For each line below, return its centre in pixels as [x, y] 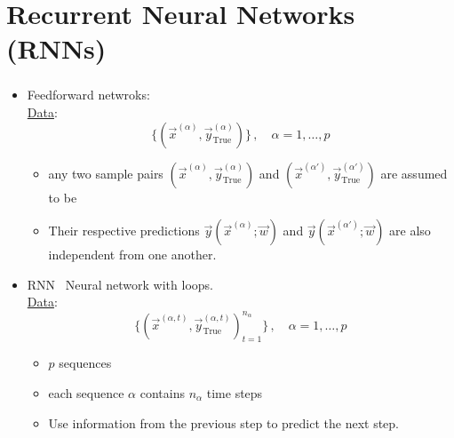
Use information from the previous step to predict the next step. [224, 422]
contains [162, 392]
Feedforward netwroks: [88, 95]
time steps [235, 392]
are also [410, 231]
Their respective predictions [124, 231]
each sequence [86, 392]
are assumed [414, 173]
